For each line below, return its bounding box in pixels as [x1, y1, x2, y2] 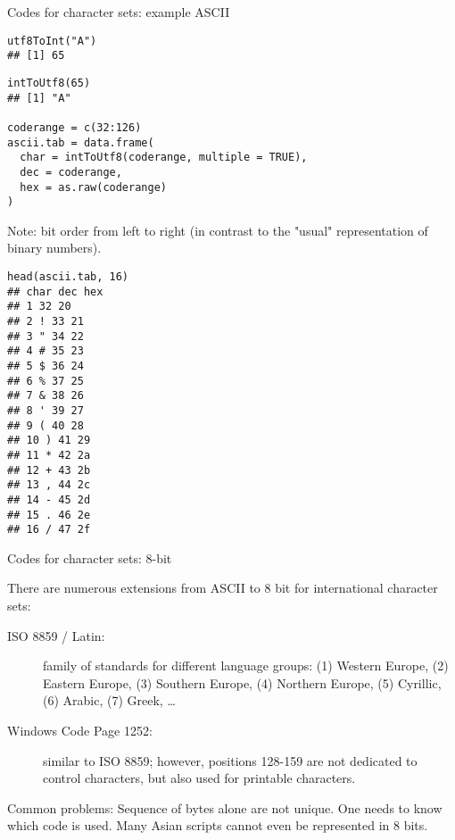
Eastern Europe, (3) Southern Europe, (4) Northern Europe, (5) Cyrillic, [43, 673, 442, 692]
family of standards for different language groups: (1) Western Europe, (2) [43, 656, 449, 675]
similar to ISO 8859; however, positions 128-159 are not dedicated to [43, 751, 418, 769]
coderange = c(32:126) [7, 121, 142, 134]
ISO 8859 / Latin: [7, 626, 105, 645]
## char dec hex [7, 285, 103, 298]
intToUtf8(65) [7, 76, 91, 89]
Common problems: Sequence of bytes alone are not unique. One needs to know [7, 798, 443, 817]
